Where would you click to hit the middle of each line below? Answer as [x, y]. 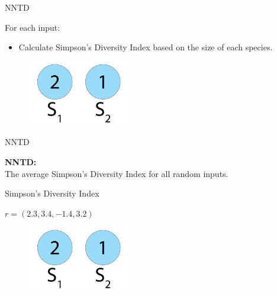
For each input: [33, 27]
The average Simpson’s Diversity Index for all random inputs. [117, 173]
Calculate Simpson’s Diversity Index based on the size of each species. [146, 47]
